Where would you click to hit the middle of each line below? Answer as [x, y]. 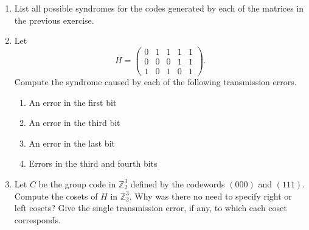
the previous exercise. [54, 20]
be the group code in [77, 183]
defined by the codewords [178, 183]
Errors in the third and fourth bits [93, 163]
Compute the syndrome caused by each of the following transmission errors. [155, 81]
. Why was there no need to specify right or [210, 196]
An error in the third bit [75, 123]
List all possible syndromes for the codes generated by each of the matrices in [159, 8]
